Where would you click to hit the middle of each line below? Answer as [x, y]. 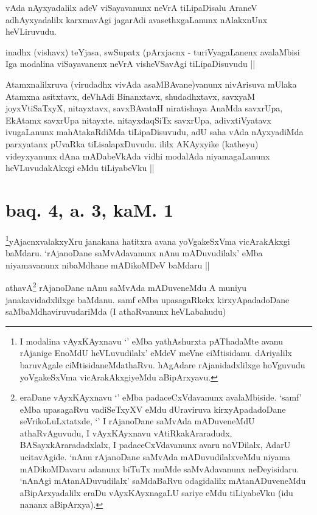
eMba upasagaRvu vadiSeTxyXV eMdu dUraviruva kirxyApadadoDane [153, 409]
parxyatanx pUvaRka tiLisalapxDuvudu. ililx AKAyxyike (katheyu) [132, 143]
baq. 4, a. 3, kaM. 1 [89, 209]
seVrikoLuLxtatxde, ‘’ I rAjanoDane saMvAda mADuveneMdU [137, 421]
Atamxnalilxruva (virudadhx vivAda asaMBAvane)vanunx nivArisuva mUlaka [151, 84]
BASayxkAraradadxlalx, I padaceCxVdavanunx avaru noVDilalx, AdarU [155, 445]
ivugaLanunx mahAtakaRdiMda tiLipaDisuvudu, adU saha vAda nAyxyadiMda [155, 132]
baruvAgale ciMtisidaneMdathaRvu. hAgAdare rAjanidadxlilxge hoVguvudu [162, 364]
